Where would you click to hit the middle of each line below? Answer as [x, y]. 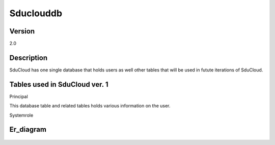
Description [29, 58]
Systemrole [21, 115]
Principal [19, 96]
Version [22, 31]
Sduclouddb [36, 13]
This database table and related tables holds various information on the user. [90, 106]
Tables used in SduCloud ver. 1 [59, 84]
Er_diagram [28, 130]
